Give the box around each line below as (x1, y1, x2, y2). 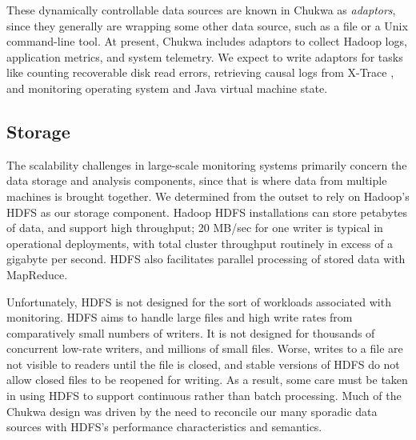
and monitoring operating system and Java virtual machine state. (6, 79, 328, 96)
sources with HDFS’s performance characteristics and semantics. (6, 418, 322, 435)
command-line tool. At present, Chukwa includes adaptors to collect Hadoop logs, (6, 33, 407, 50)
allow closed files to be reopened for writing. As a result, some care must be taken (6, 371, 408, 388)
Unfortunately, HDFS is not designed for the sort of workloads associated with (6, 293, 391, 310)
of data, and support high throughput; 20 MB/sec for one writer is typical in (6, 219, 383, 236)
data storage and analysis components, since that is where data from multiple (6, 172, 387, 189)
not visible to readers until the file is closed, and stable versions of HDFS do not (6, 355, 400, 372)
